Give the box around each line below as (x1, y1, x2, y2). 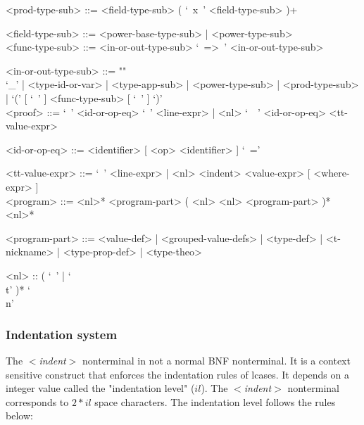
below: (6, 408, 33, 423)
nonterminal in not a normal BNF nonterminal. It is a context (82, 353, 351, 367)
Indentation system (6, 325, 118, 343)
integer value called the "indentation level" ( (6, 381, 195, 395)
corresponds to (6, 394, 69, 409)
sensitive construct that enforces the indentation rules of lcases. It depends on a (6, 367, 349, 381)
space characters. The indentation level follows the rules (94, 394, 336, 409)
